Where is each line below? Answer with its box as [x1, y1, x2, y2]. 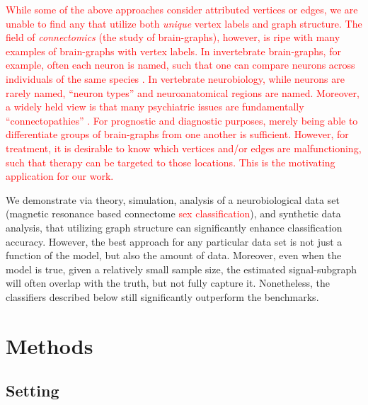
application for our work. [6, 169, 114, 183]
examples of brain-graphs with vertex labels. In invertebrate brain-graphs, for [6, 43, 341, 58]
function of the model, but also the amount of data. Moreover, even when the [6, 248, 342, 263]
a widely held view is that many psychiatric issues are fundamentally [6, 99, 304, 114]
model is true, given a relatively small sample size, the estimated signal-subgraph [6, 261, 357, 276]
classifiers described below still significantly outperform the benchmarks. [6, 289, 319, 304]
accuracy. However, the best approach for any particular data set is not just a [6, 234, 343, 249]
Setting [6, 380, 59, 401]
